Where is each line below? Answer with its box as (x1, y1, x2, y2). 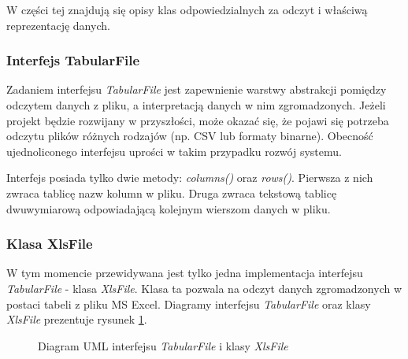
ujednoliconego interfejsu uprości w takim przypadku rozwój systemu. (6, 142, 342, 159)
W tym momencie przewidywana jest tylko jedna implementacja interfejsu (6, 265, 363, 281)
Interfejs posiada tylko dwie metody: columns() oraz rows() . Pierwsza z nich (6, 169, 373, 186)
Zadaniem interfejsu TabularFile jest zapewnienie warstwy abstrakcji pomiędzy (6, 81, 387, 98)
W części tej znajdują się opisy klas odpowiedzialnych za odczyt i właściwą (6, 2, 368, 17)
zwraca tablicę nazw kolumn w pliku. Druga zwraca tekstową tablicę (6, 184, 337, 201)
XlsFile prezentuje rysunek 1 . (6, 311, 147, 328)
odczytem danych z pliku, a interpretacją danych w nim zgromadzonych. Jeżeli (6, 97, 386, 113)
